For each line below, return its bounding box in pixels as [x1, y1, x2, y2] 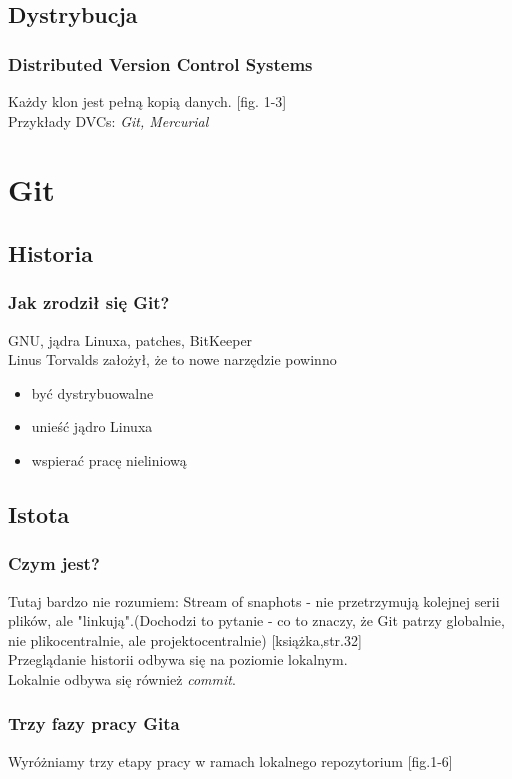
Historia [8, 237, 93, 268]
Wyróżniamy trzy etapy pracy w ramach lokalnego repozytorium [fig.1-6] [8, 750, 453, 771]
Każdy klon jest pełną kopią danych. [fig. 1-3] [8, 91, 287, 111]
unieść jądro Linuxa [31, 416, 153, 437]
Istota [8, 498, 70, 529]
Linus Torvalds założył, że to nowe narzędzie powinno [8, 349, 337, 370]
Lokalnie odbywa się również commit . [8, 668, 236, 689]
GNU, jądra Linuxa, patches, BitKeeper [8, 329, 253, 350]
